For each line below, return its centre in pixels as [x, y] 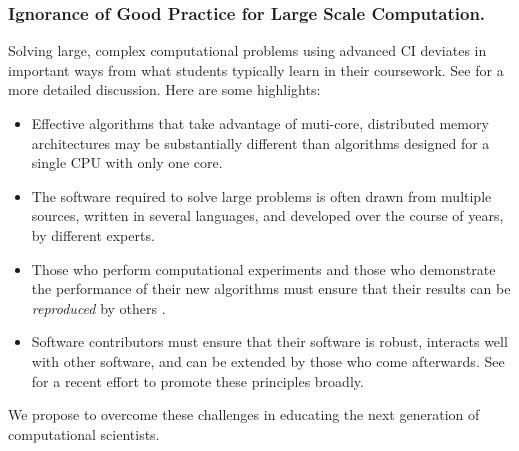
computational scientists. [84, 433]
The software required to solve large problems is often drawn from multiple [261, 195]
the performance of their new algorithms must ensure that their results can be [271, 288]
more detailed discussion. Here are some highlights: [164, 89]
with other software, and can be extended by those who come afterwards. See [268, 360]
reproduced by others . [98, 307]
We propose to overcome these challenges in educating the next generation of [244, 414]
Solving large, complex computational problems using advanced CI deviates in [247, 50]
